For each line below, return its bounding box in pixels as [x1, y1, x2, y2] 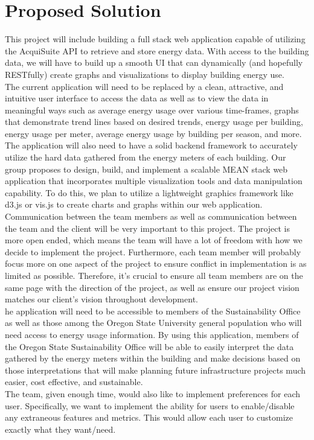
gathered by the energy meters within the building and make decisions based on [5, 352, 301, 365]
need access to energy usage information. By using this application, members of [5, 328, 299, 340]
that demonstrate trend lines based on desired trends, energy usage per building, [5, 115, 303, 128]
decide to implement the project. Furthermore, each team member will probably [5, 245, 301, 258]
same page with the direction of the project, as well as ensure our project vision [5, 281, 300, 293]
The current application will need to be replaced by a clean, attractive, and [5, 80, 284, 92]
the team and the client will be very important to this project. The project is [5, 222, 290, 234]
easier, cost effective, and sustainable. [5, 375, 143, 388]
